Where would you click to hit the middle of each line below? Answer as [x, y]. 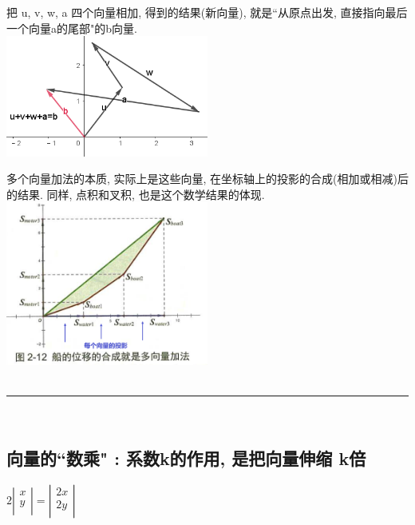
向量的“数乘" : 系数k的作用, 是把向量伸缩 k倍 [186, 458]
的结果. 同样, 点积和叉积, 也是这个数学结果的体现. [136, 194]
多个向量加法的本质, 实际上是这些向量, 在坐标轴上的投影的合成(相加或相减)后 [207, 179]
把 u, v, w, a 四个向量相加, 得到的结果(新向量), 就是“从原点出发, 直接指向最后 [207, 12]
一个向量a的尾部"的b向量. [72, 28]
